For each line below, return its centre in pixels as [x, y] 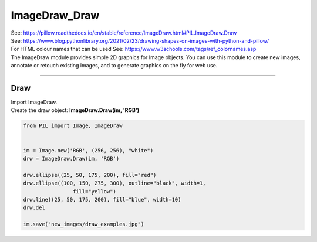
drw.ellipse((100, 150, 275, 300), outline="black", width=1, [114, 183]
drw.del [34, 208]
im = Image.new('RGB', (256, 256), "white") [88, 150]
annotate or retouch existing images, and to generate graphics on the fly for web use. [114, 66]
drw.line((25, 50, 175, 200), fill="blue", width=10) [102, 200]
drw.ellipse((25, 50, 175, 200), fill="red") [90, 175]
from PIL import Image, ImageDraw [73, 126]
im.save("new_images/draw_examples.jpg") [84, 224]
